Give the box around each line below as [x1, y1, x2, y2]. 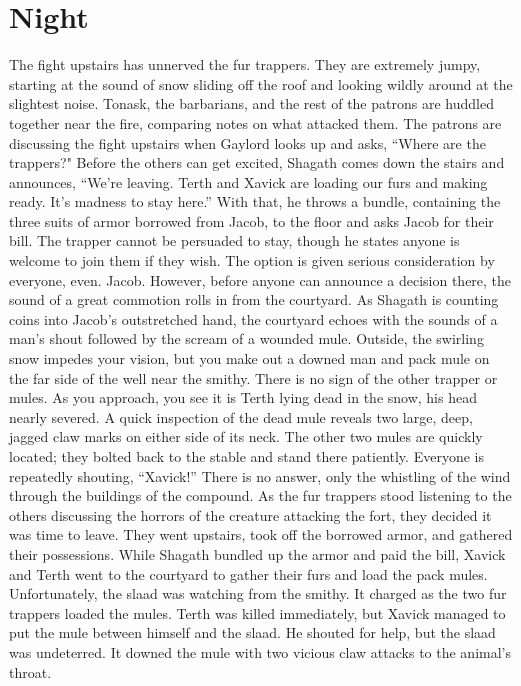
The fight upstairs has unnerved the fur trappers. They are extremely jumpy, [9, 54, 481, 75]
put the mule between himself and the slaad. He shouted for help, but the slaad [9, 622, 496, 643]
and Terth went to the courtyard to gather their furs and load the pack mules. [9, 563, 488, 584]
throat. [9, 661, 52, 682]
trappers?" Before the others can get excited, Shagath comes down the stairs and [9, 152, 505, 173]
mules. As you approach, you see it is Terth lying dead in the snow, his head [9, 387, 477, 408]
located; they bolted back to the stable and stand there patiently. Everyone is [9, 446, 484, 466]
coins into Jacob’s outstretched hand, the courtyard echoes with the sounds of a [9, 308, 498, 329]
